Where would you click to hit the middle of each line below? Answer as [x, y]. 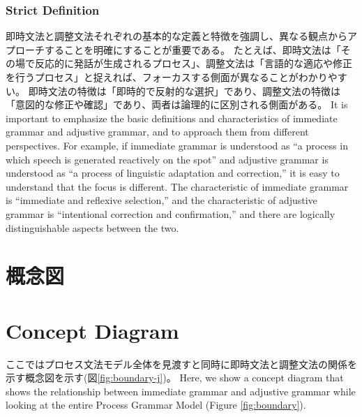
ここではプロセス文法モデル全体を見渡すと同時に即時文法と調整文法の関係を [181, 364]
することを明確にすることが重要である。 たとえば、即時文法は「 [193, 49]
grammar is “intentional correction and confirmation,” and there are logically [171, 213]
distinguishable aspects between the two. [92, 227]
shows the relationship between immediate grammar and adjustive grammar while [181, 391]
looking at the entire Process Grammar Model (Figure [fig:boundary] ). [156, 405]
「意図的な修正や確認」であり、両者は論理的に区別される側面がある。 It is [177, 104]
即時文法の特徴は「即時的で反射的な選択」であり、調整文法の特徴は [184, 90]
